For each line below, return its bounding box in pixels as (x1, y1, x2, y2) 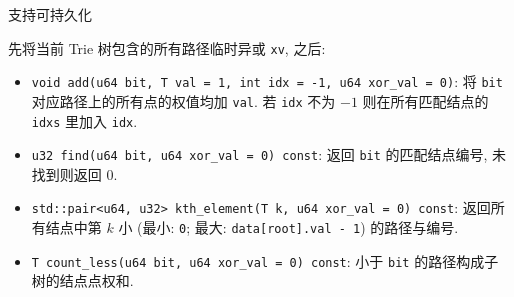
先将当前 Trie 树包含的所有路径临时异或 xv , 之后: (8, 37, 326, 58)
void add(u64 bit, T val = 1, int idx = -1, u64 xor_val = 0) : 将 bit (31, 71, 503, 92)
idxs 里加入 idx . (31, 110, 138, 131)
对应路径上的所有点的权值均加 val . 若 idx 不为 (31, 90, 336, 111)
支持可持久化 (8, 4, 92, 24)
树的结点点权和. (31, 270, 134, 291)
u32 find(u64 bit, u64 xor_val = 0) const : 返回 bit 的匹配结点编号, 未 (31, 144, 507, 165)
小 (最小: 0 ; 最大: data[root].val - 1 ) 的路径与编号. (118, 217, 459, 238)
